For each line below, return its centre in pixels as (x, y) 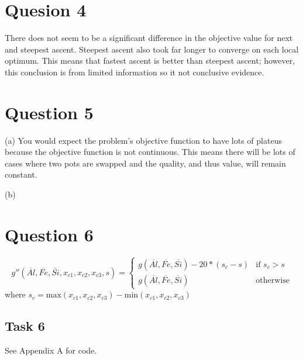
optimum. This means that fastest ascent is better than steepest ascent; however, (150, 60)
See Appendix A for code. (51, 350)
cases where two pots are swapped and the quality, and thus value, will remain (145, 163)
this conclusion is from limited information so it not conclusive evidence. (135, 72)
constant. (21, 174)
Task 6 (25, 326)
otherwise (273, 281)
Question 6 (49, 234)
